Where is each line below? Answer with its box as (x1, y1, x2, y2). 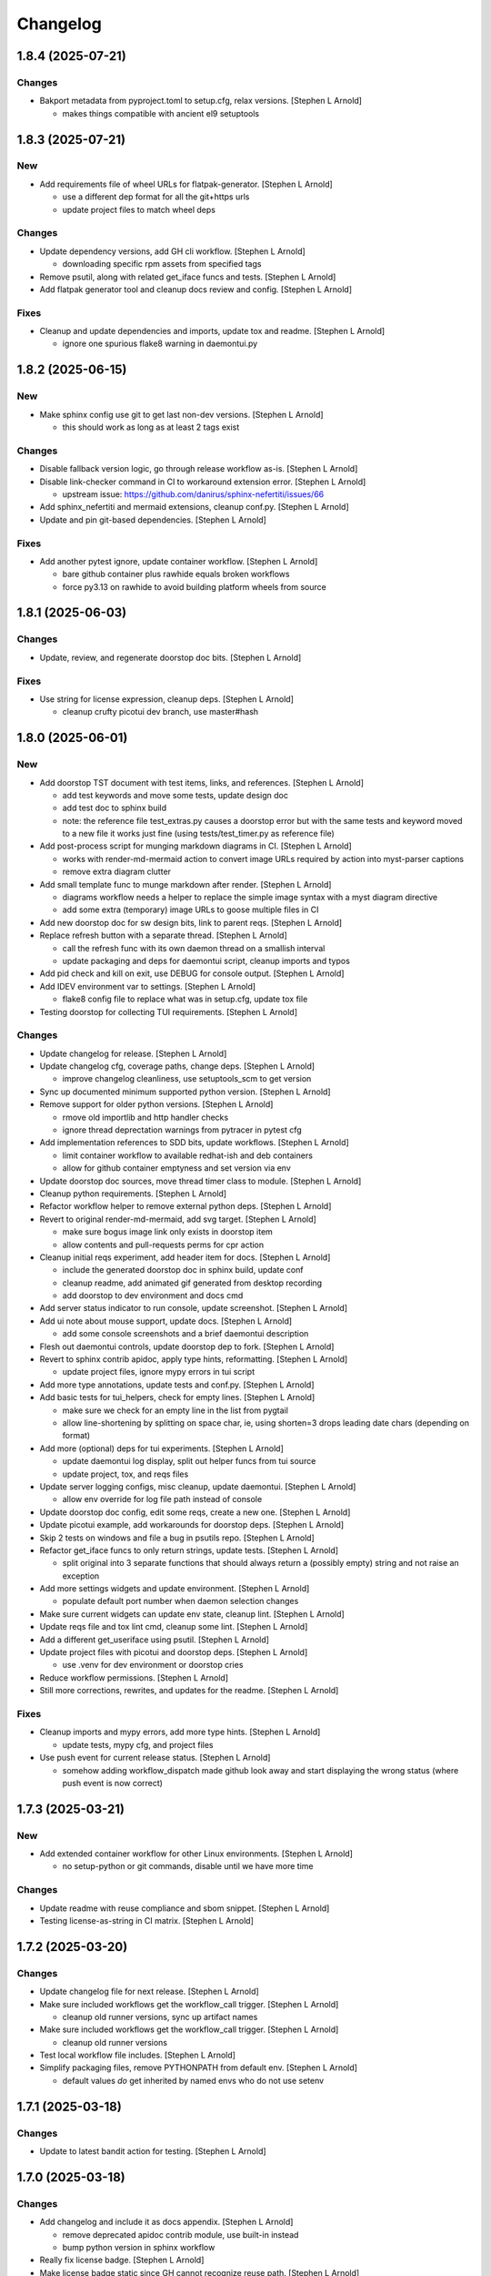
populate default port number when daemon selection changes (62, 1596, 299, 1607)
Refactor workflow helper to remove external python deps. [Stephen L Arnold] (39, 1201, 332, 1212)
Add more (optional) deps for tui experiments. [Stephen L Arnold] (39, 1443, 284, 1454)
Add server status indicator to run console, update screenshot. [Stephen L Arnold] (39, 1303, 348, 1314)
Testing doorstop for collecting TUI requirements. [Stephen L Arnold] (39, 1006, 298, 1017)
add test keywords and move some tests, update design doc (62, 789, 288, 800)
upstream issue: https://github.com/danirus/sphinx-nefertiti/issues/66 (62, 488, 325, 500)
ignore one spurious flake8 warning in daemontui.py (62, 338, 258, 350)
